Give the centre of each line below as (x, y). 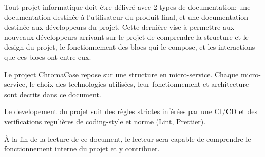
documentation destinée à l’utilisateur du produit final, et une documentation (126, 17)
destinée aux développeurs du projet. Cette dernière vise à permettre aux (119, 27)
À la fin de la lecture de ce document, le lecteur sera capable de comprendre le (128, 138)
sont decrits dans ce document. (53, 94)
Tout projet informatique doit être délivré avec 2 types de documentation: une (127, 7)
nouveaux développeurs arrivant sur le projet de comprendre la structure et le (126, 37)
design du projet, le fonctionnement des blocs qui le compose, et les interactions (130, 47)
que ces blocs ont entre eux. (48, 57)
